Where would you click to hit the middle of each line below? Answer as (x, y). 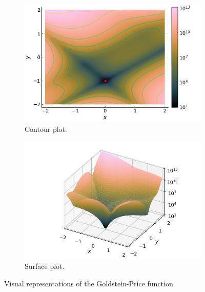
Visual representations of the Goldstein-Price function (89, 284)
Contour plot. (46, 129)
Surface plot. (45, 266)
